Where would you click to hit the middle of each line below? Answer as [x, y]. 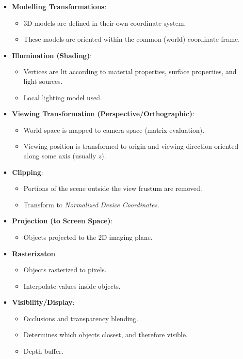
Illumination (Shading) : [52, 55]
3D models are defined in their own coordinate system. [105, 23]
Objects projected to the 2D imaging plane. [88, 237]
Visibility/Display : [43, 302]
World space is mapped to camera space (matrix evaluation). [114, 130]
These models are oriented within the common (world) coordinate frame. [132, 39]
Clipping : [27, 172]
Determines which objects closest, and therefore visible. [105, 335]
